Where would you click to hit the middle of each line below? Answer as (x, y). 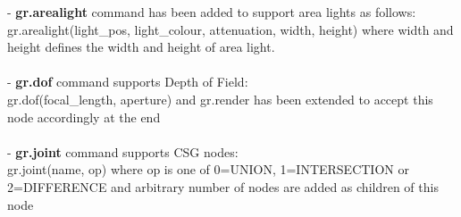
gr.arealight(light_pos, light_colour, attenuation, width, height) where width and (230, 29)
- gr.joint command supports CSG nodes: (123, 151)
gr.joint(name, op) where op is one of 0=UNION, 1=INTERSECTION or (208, 169)
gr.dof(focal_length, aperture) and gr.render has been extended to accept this (220, 99)
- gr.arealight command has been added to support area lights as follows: (212, 12)
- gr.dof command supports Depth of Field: (128, 82)
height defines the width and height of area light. (141, 47)
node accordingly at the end (84, 117)
